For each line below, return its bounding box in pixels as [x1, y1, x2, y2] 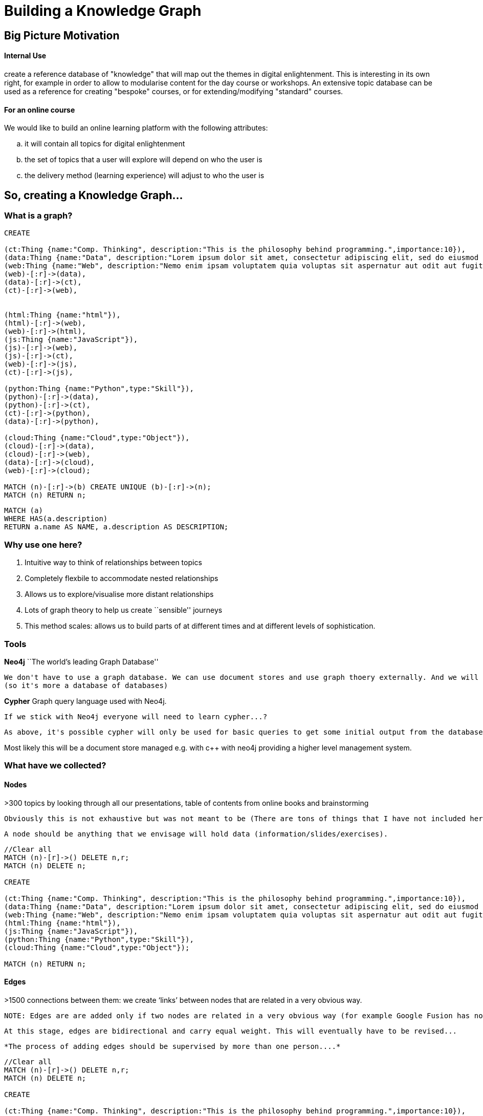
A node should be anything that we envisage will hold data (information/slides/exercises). [4, 829, 388, 838]
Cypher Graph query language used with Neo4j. [4, 696, 167, 705]
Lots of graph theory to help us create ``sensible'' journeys [25, 606, 223, 615]
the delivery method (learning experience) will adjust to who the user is [25, 171, 265, 180]
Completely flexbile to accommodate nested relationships [25, 574, 218, 583]
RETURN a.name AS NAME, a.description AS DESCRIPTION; [4, 523, 229, 531]
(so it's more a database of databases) [4, 681, 168, 690]
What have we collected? [4, 760, 106, 771]
